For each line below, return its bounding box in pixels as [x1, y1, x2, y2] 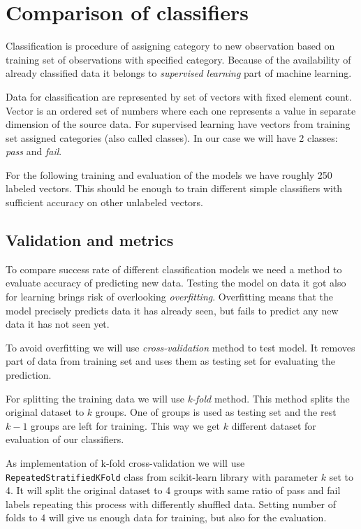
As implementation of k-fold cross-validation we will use [6, 455, 245, 470]
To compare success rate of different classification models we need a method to [6, 261, 342, 276]
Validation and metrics [6, 229, 174, 251]
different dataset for [231, 418, 316, 433]
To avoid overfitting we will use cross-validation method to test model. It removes [6, 340, 355, 354]
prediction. [6, 368, 52, 382]
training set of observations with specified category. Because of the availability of [6, 52, 351, 66]
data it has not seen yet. [6, 317, 110, 331]
